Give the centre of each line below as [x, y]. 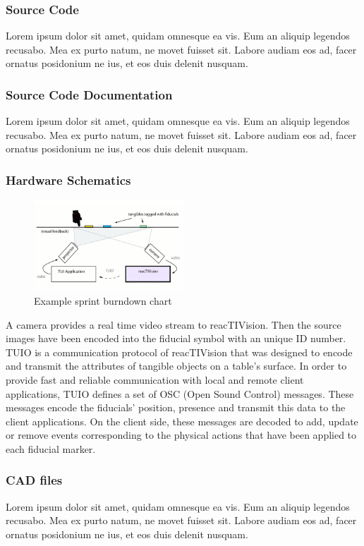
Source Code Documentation [89, 94]
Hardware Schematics [68, 180]
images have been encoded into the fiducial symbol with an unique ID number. [176, 338]
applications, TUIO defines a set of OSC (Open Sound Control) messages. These [180, 393]
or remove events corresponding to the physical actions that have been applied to [181, 435]
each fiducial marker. [51, 448]
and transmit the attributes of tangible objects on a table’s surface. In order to [176, 366]
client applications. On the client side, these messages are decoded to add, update [182, 421]
